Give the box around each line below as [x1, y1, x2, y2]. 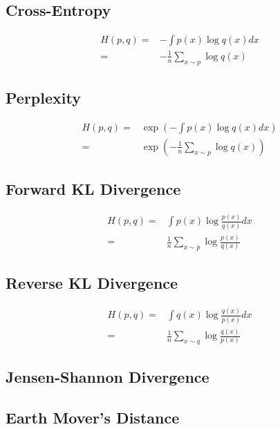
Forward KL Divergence [6, 178, 181, 200]
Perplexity [6, 86, 81, 108]
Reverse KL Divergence [6, 272, 178, 294]
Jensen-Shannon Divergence [6, 366, 209, 388]
